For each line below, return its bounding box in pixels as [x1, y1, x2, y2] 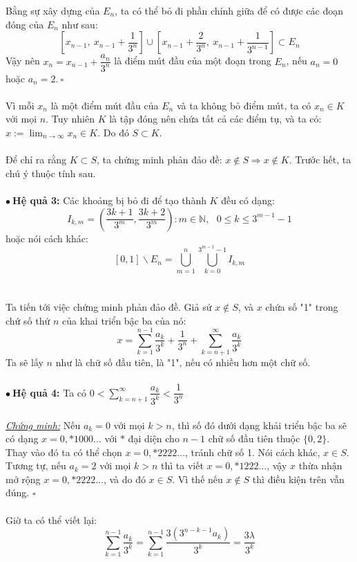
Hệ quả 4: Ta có [12, 385, 87, 399]
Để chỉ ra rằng [6, 152, 67, 167]
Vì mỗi [6, 98, 35, 112]
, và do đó [103, 471, 146, 486]
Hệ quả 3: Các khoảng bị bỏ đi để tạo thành [12, 192, 206, 207]
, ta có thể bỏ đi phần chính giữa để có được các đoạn [115, 3, 344, 17]
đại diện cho [128, 431, 180, 446]
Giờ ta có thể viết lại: [6, 512, 97, 527]
